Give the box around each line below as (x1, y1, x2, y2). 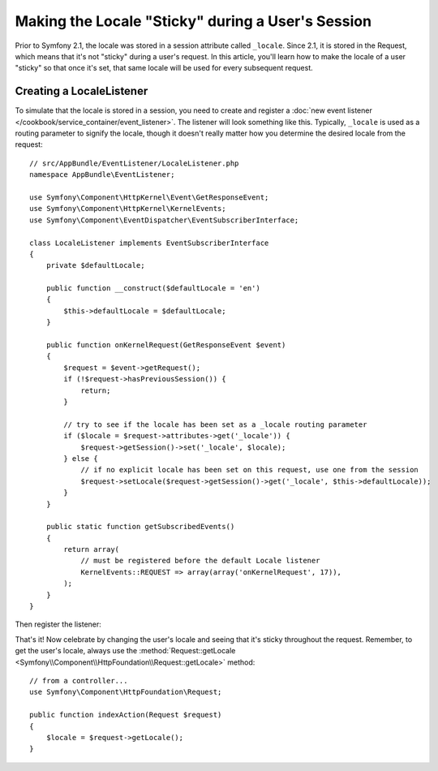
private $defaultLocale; (45, 261, 145, 270)
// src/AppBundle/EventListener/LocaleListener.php (29, 158, 239, 168)
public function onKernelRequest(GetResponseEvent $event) (45, 341, 286, 350)
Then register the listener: (15, 619, 101, 629)
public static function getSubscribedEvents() (45, 522, 235, 532)
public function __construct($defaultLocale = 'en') (45, 284, 261, 293)
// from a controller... (29, 676, 128, 685)
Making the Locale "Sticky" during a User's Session (15, 12, 372, 30)
